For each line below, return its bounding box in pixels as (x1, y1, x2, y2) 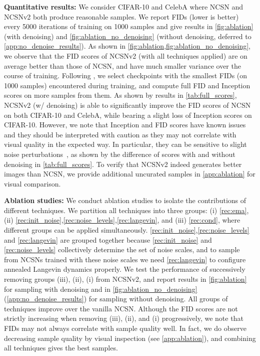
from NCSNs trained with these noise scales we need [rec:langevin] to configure (4, 254, 246, 264)
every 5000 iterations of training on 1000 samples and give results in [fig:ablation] (4, 21, 253, 32)
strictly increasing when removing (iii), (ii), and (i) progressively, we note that (4, 313, 243, 323)
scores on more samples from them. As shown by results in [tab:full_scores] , (4, 90, 237, 100)
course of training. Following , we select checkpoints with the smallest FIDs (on (4, 70, 247, 81)
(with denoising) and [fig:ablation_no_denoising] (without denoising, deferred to (4, 31, 251, 41)
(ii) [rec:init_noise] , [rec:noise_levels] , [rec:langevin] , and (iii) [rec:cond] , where (4, 215, 240, 225)
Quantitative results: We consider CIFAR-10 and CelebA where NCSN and (4, 2, 243, 12)
